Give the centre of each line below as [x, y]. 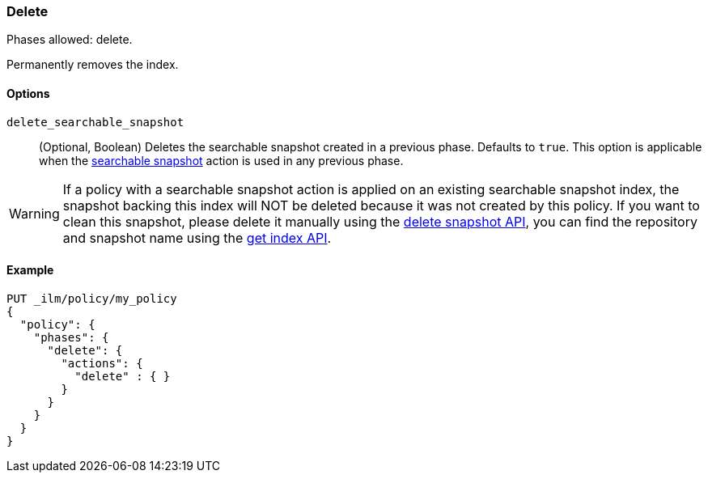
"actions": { [102, 363]
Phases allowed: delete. [70, 40]
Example [30, 270]
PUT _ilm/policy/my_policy [92, 298]
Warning [34, 213]
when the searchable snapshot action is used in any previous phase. [221, 160]
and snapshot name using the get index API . [197, 237]
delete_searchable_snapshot [95, 122]
